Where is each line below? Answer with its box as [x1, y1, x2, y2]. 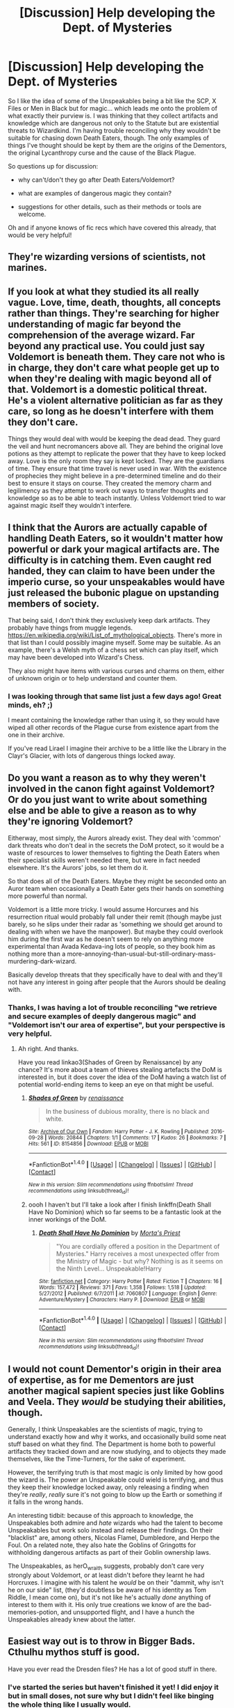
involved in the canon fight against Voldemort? [8, 782, 215, 795]
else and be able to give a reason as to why [8, 805, 197, 816]
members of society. [8, 598, 100, 610]
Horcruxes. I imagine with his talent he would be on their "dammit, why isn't [8, 1578, 224, 1586]
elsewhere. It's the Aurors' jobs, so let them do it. [8, 864, 149, 872]
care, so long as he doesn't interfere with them [8, 405, 214, 417]
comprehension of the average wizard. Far [8, 329, 195, 341]
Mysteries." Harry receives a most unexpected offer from [56, 1250, 219, 1258]
